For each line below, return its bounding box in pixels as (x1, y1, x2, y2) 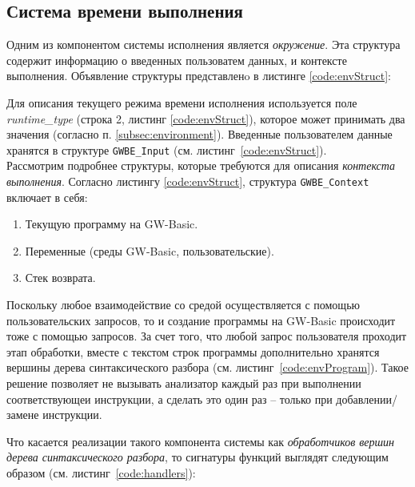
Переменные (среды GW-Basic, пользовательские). (25, 242, 274, 259)
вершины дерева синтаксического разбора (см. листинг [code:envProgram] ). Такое (6, 359, 409, 376)
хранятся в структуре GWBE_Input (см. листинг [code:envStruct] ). (6, 141, 327, 158)
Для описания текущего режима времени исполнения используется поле (6, 94, 357, 111)
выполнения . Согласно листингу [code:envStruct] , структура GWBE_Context (6, 173, 369, 190)
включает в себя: (6, 188, 88, 205)
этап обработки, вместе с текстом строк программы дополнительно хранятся (6, 343, 380, 360)
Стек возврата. (25, 269, 96, 286)
